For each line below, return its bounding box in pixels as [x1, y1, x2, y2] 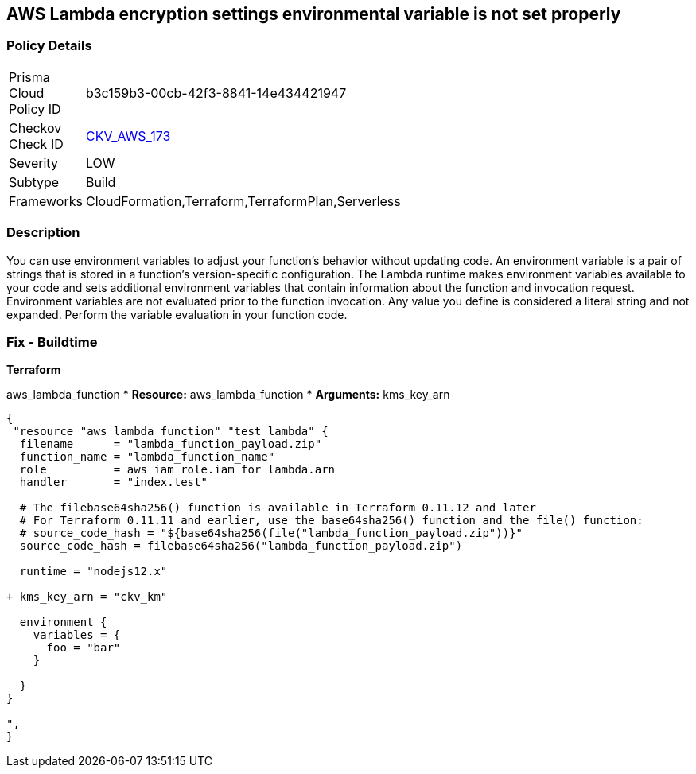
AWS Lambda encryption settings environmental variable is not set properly [6, 4, 621, 24]
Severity [9, 154, 58, 171]
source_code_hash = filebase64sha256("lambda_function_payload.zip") [19, 539, 463, 553]
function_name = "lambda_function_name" [19, 450, 275, 464]
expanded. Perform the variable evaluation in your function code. [6, 307, 348, 321]
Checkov [9, 119, 62, 136]
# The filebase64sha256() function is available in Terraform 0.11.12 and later [19, 501, 536, 515]
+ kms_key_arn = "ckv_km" [6, 590, 168, 604]
